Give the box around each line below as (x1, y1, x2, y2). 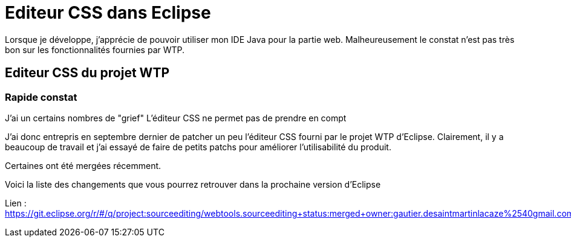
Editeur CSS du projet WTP (5, 65, 170, 81)
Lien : (5, 197, 27, 208)
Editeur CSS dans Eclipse (5, 2, 211, 23)
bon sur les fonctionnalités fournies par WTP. (5, 44, 185, 55)
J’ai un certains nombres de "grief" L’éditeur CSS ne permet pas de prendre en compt (5, 112, 347, 123)
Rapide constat (5, 91, 77, 103)
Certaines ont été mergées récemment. (5, 160, 162, 171)
